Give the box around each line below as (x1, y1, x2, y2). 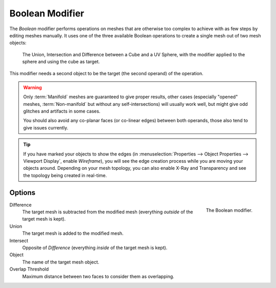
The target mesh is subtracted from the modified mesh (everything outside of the (22, 209, 193, 215)
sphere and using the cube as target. (22, 59, 100, 65)
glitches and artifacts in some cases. (23, 108, 101, 115)
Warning (23, 84, 42, 91)
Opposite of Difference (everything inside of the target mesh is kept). (22, 245, 168, 251)
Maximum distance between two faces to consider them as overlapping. (22, 273, 175, 279)
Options (9, 188, 36, 197)
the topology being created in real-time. (23, 172, 107, 179)
